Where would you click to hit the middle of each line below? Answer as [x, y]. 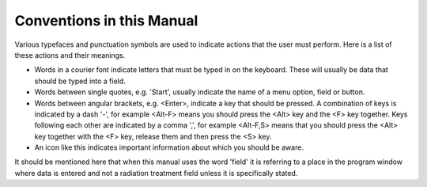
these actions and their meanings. [70, 55]
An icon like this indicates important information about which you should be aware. [169, 147]
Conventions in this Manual [106, 21]
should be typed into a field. [80, 81]
